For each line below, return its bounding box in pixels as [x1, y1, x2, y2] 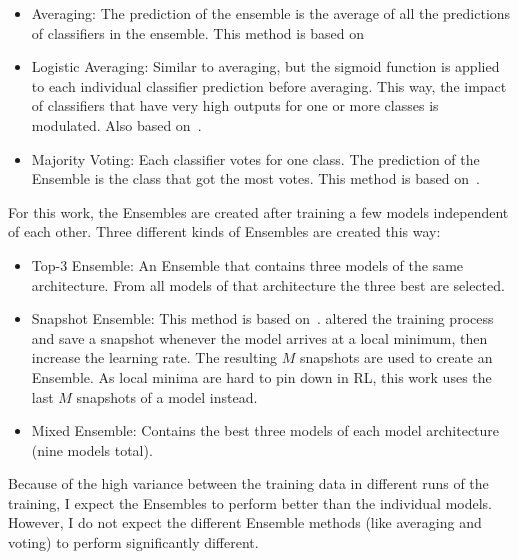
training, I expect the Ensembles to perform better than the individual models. [8, 492, 493, 513]
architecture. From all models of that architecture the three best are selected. [31, 274, 505, 295]
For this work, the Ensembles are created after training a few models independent [8, 201, 509, 222]
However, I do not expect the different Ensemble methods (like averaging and [8, 512, 482, 533]
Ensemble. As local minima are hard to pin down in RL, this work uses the [31, 366, 492, 387]
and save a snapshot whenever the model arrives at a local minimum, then [31, 327, 488, 348]
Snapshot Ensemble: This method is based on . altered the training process [31, 308, 494, 329]
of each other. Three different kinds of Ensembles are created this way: [8, 221, 441, 242]
